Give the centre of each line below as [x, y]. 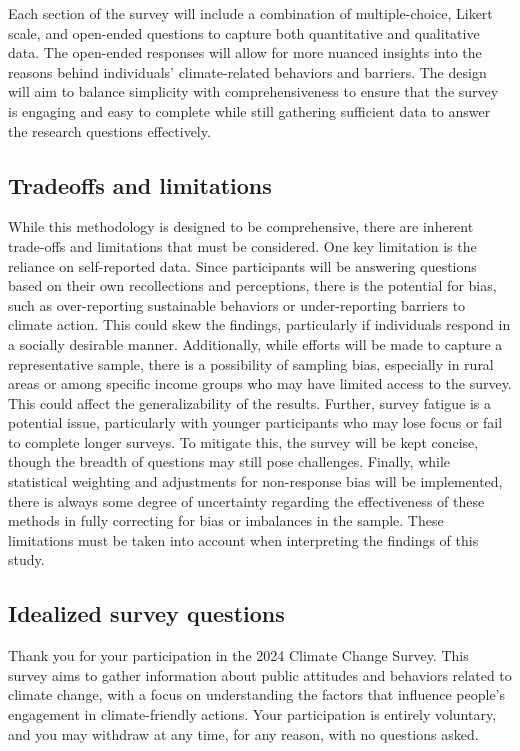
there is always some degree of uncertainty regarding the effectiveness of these [246, 500]
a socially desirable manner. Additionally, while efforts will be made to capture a [255, 343]
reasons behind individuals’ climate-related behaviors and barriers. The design [247, 71]
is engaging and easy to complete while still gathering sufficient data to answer [249, 110]
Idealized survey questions [146, 613]
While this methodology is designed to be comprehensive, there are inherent [241, 226]
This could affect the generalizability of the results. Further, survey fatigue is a [249, 402]
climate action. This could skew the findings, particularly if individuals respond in [259, 324]
